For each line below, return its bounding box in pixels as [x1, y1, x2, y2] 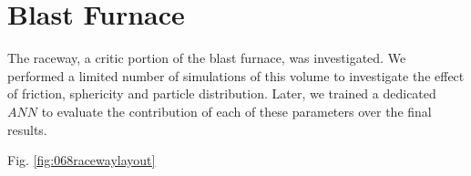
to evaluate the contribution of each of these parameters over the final [41, 101, 432, 120]
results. [7, 119, 47, 139]
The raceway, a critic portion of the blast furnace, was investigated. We [7, 48, 406, 67]
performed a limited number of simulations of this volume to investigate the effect [7, 66, 465, 85]
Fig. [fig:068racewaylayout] [7, 150, 156, 170]
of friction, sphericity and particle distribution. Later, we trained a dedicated [7, 84, 436, 103]
